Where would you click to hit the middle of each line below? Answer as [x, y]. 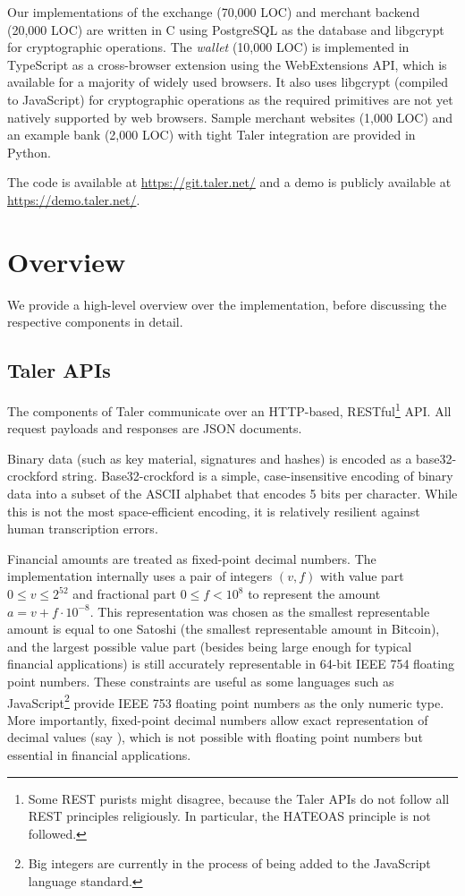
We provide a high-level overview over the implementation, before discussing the [227, 304]
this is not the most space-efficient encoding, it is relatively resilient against [214, 511]
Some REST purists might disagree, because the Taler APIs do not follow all [239, 798]
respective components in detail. [95, 322]
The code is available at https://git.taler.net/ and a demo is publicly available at [229, 182]
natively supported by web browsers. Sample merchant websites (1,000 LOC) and [230, 117]
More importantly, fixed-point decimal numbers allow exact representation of [218, 719]
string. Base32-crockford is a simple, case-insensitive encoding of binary [258, 476]
